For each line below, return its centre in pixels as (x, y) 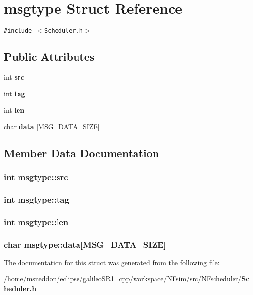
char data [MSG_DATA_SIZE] (52, 126)
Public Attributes (49, 57)
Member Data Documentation (82, 152)
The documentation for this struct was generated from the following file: (112, 262)
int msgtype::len (36, 221)
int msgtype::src (36, 177)
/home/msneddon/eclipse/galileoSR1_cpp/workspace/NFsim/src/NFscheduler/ (123, 279)
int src (14, 77)
